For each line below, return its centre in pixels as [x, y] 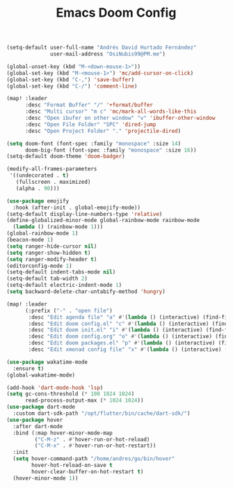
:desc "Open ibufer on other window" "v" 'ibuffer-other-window [120, 118]
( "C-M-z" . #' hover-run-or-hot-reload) [92, 439]
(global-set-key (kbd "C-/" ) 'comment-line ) [72, 86]
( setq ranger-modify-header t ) [52, 259]
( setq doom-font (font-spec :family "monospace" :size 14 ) [94, 143]
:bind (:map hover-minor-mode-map [63, 433]
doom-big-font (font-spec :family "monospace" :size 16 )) [111, 150]
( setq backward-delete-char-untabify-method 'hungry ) [86, 292]
